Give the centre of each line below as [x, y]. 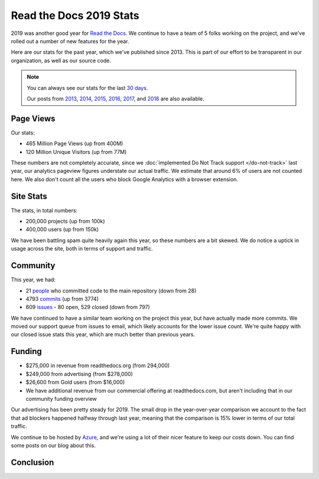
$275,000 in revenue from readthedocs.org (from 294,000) [98, 366]
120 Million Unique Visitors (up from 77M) [76, 152]
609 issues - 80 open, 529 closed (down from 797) [88, 307]
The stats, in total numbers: [44, 210]
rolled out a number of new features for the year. [70, 41]
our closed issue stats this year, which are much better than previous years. [103, 335]
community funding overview [61, 398]
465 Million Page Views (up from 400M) [74, 144]
